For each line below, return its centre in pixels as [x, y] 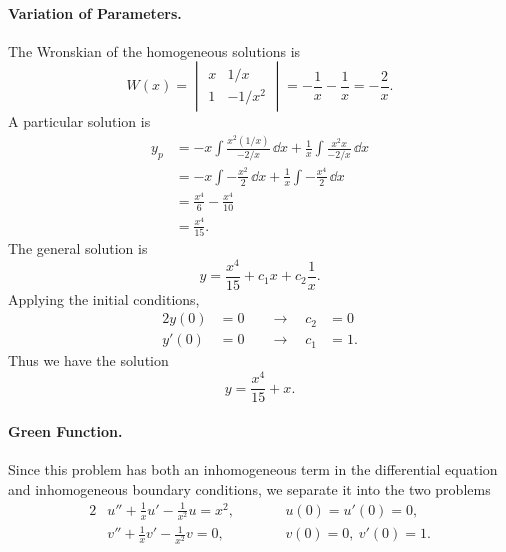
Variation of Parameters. [95, 12]
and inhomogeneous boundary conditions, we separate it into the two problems [249, 488]
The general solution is [78, 248]
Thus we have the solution [88, 360]
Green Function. [65, 430]
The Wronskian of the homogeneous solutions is [154, 50]
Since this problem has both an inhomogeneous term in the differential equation [253, 468]
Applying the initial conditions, [104, 298]
